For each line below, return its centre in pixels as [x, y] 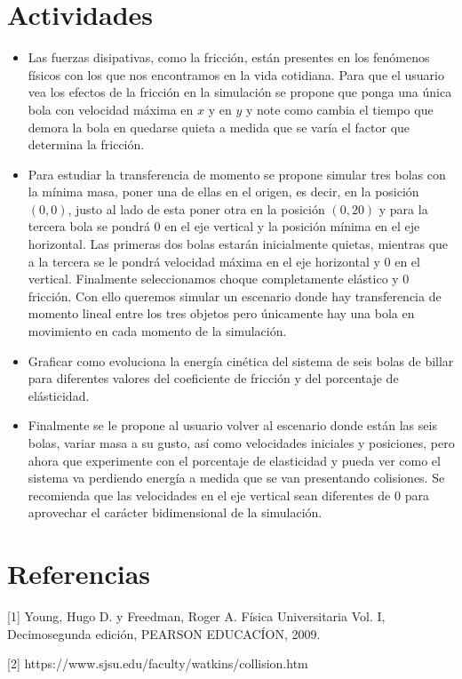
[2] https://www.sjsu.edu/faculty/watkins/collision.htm [158, 663]
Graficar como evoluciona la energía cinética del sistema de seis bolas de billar [241, 360]
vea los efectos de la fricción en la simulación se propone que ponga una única [240, 92]
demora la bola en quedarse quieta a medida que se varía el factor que [219, 127]
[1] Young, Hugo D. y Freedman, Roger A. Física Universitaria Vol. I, [196, 616]
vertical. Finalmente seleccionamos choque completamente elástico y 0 [219, 279]
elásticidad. [59, 395]
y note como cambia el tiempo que [339, 109]
